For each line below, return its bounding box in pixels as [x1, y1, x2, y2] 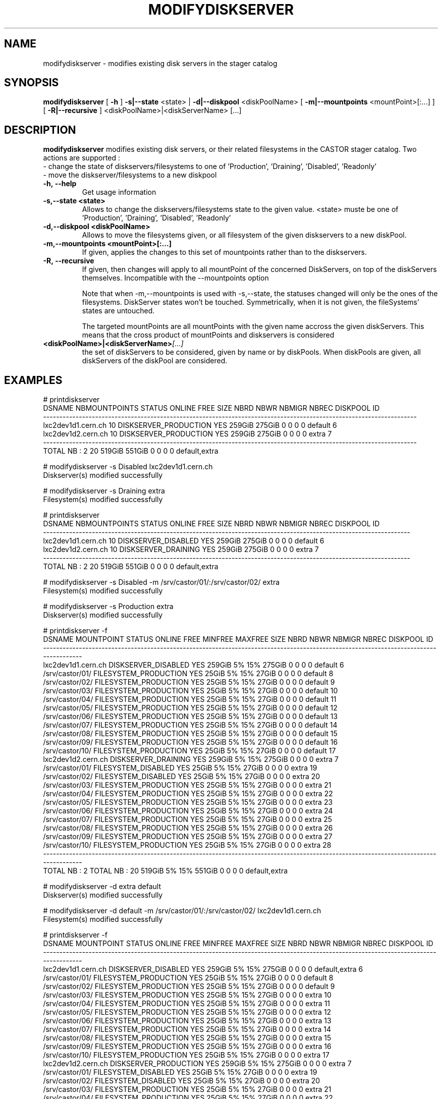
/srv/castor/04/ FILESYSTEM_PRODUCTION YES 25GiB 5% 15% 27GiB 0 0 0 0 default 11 [43, 695, 337, 704]
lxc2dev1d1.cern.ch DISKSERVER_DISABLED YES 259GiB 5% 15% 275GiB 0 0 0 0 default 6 [43, 661, 344, 670]
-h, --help [43, 179, 77, 188]
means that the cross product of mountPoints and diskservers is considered [82, 331, 335, 340]
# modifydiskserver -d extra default [43, 882, 161, 891]
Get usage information [82, 188, 156, 197]
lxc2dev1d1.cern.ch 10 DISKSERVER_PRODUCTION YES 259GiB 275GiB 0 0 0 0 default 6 [43, 421, 337, 430]
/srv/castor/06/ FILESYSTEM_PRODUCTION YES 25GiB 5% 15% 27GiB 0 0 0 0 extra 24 [43, 806, 333, 815]
